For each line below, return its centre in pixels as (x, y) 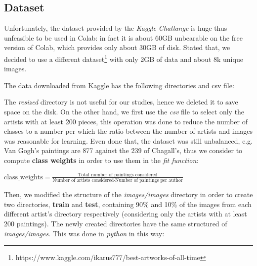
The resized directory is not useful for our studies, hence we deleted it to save (121, 102)
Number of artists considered (83, 181)
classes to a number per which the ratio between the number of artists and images (128, 131)
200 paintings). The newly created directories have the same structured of (116, 223)
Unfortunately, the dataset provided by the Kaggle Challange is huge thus (116, 28)
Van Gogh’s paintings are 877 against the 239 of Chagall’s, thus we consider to (123, 150)
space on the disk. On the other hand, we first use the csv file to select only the (124, 112)
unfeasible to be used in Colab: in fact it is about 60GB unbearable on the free (123, 37)
